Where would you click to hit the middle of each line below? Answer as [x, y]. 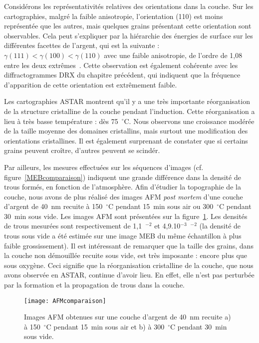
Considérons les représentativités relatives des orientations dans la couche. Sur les [129, 6]
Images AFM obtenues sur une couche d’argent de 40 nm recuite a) [128, 317]
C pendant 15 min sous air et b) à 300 [105, 326]
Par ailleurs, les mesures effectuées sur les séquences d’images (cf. [104, 167]
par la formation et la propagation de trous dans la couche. [94, 285]
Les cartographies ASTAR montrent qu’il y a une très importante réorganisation [127, 101]
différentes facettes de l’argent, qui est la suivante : [82, 45]
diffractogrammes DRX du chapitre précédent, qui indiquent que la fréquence [122, 75]
